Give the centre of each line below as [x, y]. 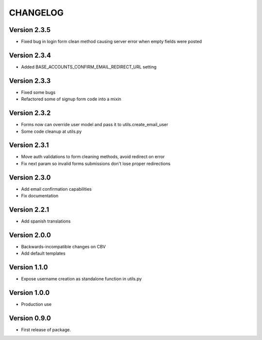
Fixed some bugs [38, 92]
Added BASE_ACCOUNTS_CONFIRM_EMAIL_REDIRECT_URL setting [89, 67]
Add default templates [43, 253]
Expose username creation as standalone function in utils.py [82, 279]
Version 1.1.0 [28, 267]
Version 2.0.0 [30, 235]
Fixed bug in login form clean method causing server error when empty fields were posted [112, 42]
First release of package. [46, 330]
